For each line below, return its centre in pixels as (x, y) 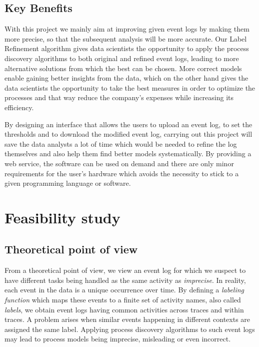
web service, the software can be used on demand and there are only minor (119, 163)
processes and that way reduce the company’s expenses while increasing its (119, 97)
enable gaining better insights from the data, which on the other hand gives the (126, 78)
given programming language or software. (68, 183)
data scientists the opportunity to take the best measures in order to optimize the (130, 87)
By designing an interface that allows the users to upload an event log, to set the (128, 124)
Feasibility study (62, 217)
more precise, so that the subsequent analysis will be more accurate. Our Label (126, 38)
